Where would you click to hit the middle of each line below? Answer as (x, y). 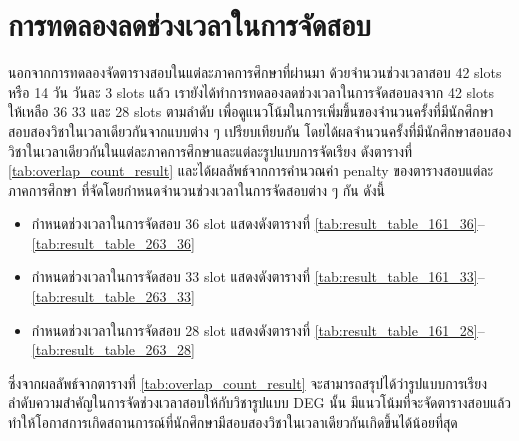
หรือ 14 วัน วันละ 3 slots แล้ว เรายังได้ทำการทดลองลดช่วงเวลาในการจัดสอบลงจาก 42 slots (251, 91)
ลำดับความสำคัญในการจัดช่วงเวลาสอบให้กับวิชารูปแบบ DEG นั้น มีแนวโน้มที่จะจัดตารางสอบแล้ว (260, 402)
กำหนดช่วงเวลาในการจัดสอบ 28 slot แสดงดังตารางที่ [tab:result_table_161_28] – (258, 329)
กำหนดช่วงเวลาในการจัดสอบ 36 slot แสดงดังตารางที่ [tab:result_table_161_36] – (258, 223)
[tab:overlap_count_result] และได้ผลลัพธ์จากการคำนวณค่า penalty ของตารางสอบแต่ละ (251, 170)
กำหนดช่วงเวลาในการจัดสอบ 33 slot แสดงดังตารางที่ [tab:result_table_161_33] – (258, 276)
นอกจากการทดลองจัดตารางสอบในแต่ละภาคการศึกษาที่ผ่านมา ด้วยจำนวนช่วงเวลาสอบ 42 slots (255, 72)
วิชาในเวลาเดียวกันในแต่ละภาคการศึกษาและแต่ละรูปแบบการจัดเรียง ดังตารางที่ (210, 150)
